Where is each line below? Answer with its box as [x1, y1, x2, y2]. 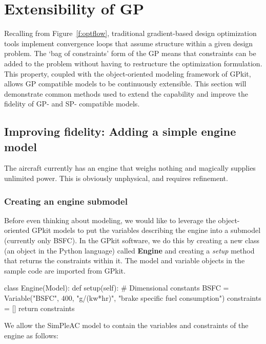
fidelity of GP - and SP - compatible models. [4, 98, 140, 109]
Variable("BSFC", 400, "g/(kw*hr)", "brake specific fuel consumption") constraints [4, 293, 261, 303]
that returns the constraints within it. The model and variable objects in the [4, 255, 245, 266]
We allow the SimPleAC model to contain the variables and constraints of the [4, 320, 249, 331]
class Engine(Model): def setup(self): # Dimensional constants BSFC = [4, 282, 229, 293]
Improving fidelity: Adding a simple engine [4, 123, 236, 139]
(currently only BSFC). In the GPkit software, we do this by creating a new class [4, 235, 260, 246]
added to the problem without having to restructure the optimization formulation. [4, 58, 262, 68]
